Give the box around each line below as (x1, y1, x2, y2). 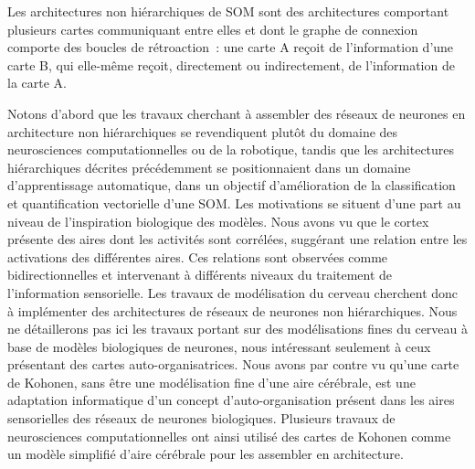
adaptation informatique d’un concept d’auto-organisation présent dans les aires (7, 390, 455, 410)
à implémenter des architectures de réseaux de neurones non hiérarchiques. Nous (7, 301, 458, 320)
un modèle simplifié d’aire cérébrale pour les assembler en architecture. (7, 444, 404, 464)
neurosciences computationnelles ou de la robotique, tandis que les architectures (7, 140, 455, 159)
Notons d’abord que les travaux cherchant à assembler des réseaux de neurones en (7, 103, 466, 123)
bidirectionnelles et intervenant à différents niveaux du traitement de (7, 265, 393, 284)
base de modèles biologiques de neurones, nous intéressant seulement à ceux (7, 336, 431, 356)
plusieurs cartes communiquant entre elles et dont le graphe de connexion (7, 19, 418, 38)
